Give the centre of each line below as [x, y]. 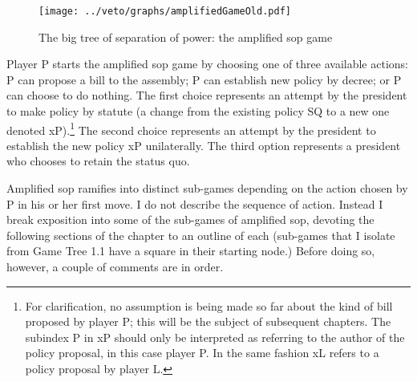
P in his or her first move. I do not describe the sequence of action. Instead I [195, 203]
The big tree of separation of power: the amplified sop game [186, 37]
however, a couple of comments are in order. [115, 267]
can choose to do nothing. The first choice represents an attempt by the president [207, 95]
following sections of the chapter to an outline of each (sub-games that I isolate [201, 235]
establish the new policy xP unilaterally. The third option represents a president [204, 145]
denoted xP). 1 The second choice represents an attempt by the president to [191, 128]
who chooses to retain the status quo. [98, 161]
